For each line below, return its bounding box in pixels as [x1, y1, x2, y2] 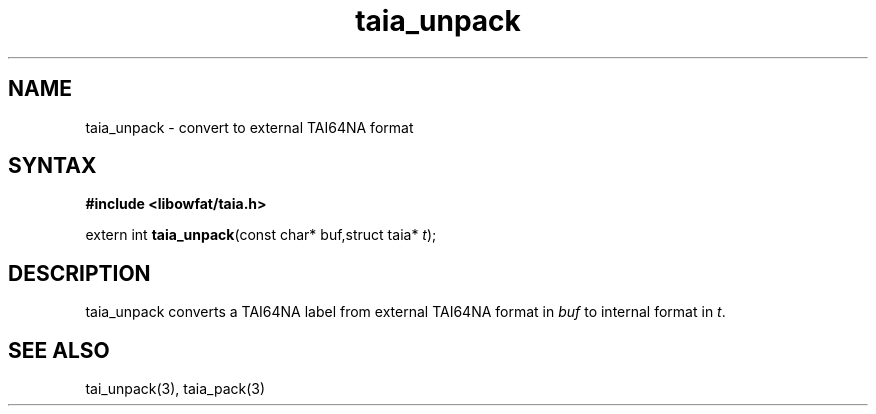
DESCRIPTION [8, 260, 151, 286]
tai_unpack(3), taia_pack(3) [85, 380, 266, 398]
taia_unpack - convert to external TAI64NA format [85, 118, 414, 136]
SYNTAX [8, 153, 97, 179]
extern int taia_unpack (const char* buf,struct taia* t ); [85, 226, 437, 244]
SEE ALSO [8, 337, 110, 363]
